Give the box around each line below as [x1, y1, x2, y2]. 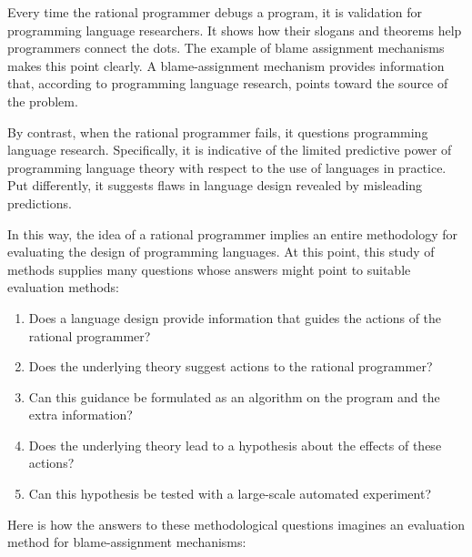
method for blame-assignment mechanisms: [7, 532, 246, 552]
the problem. [7, 91, 78, 110]
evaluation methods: [7, 278, 119, 297]
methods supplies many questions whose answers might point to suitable [7, 259, 411, 278]
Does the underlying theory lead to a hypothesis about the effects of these [28, 435, 442, 454]
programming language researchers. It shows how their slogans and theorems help [7, 20, 462, 39]
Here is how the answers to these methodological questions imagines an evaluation [7, 514, 466, 533]
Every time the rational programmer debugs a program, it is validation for [7, 3, 423, 21]
